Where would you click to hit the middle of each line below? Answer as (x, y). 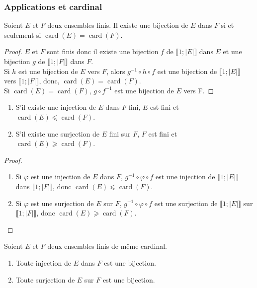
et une (232, 51)
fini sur (120, 133)
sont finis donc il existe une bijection (103, 51)
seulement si (23, 35)
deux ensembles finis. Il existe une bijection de (118, 25)
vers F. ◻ (199, 90)
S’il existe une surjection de (57, 133)
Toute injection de (43, 262)
